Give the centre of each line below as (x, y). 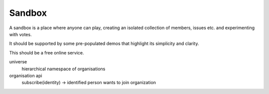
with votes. (20, 34)
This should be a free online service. (47, 52)
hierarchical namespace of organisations (64, 69)
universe (18, 62)
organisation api (26, 75)
